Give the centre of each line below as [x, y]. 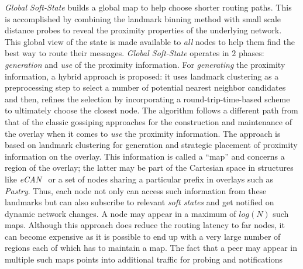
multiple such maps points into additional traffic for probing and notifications [144, 259]
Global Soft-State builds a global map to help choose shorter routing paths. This [148, 7]
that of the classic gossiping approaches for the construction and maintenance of [148, 121]
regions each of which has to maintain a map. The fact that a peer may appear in [151, 248]
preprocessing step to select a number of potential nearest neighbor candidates [145, 87]
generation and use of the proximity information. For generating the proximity [145, 64]
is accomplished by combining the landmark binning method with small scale [143, 18]
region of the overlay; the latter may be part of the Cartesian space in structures [149, 168]
